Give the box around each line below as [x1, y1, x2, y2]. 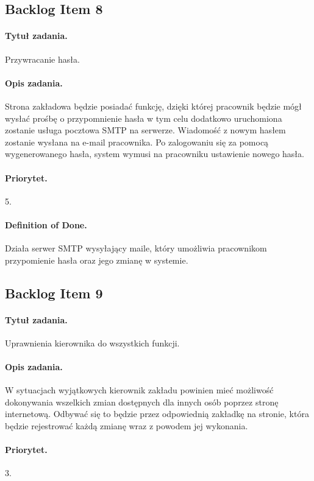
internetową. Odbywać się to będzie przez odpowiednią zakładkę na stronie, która [5, 407, 309, 420]
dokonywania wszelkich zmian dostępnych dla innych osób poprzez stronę [5, 395, 279, 408]
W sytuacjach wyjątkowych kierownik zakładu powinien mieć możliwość [5, 384, 274, 396]
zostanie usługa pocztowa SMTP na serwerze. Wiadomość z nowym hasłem [5, 124, 286, 136]
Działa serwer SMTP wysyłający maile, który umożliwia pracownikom [5, 242, 267, 255]
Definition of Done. [5, 218, 87, 231]
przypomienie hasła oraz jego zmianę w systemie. [5, 253, 188, 266]
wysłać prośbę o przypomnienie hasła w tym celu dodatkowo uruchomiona [5, 111, 282, 124]
